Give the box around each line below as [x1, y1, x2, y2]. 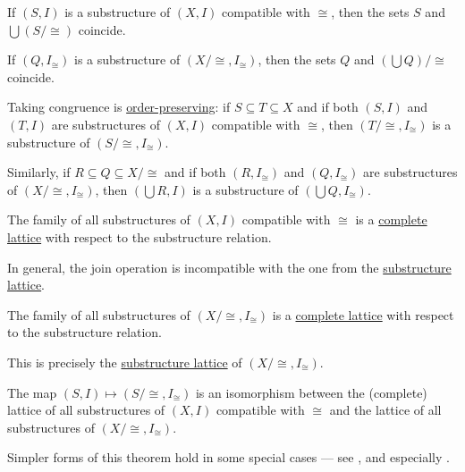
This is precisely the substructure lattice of [7, 352, 242, 371]
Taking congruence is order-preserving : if [7, 97, 231, 116]
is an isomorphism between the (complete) [195, 383, 427, 401]
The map [7, 383, 57, 401]
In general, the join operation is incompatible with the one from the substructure [7, 257, 452, 276]
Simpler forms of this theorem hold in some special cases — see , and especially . [7, 448, 450, 467]
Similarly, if [7, 163, 71, 181]
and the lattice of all [329, 400, 442, 419]
